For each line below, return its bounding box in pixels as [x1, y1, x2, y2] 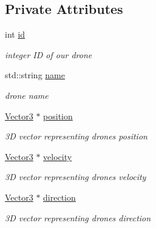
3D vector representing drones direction [5, 211, 151, 224]
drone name [5, 89, 49, 101]
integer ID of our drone [5, 48, 92, 61]
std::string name [5, 69, 65, 81]
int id [5, 28, 25, 41]
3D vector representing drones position [5, 130, 148, 142]
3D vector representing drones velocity [5, 170, 146, 183]
